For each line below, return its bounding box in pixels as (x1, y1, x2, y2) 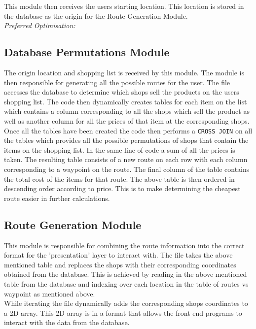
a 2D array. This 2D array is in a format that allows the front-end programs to (4, 307, 242, 318)
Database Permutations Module (4, 44, 170, 60)
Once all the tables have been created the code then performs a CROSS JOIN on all (4, 125, 253, 135)
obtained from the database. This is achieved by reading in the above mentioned (4, 269, 247, 279)
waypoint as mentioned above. (4, 288, 95, 298)
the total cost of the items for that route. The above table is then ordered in (4, 173, 235, 184)
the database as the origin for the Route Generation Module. (4, 10, 188, 21)
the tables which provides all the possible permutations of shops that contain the (4, 135, 249, 145)
